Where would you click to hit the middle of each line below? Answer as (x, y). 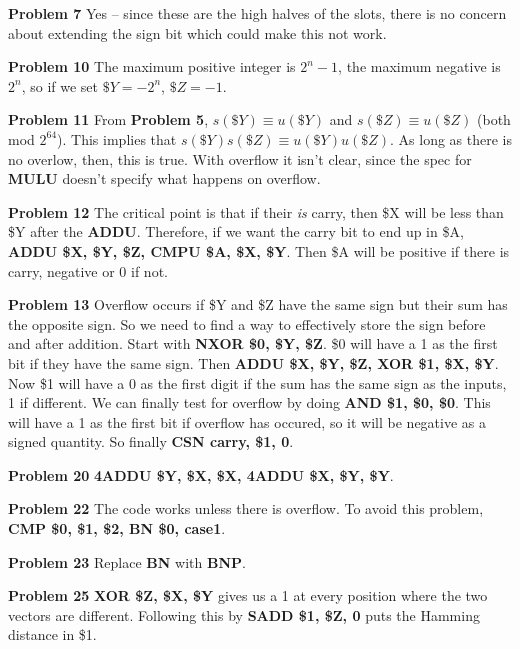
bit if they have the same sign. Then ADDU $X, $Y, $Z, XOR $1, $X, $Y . (253, 362)
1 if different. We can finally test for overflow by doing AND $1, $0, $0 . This (249, 402)
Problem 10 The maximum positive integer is (152, 66)
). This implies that (117, 138)
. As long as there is (451, 138)
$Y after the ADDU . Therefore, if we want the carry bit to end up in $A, (236, 231)
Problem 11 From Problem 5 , (108, 119)
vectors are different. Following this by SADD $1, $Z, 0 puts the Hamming (244, 614)
